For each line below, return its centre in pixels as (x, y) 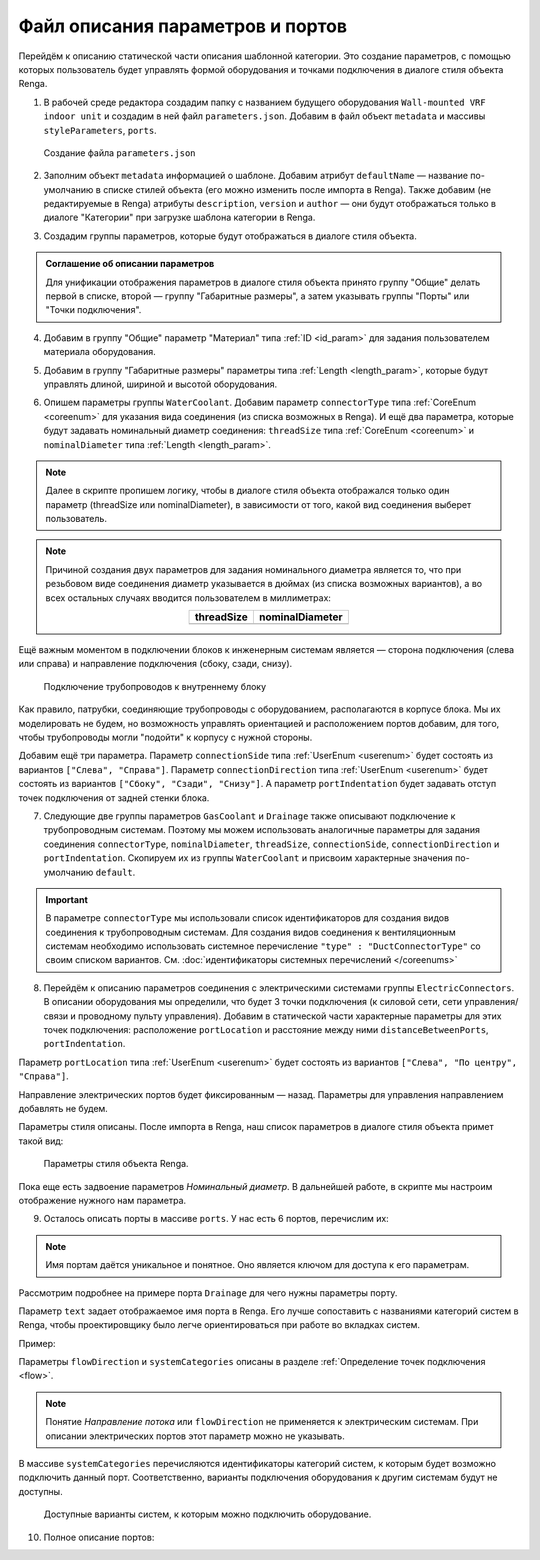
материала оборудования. (100, 352)
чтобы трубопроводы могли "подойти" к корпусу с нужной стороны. (165, 737)
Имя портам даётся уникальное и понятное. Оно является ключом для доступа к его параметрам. (257, 1265)
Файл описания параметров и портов (183, 26)
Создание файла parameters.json (119, 152)
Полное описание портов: (99, 1537)
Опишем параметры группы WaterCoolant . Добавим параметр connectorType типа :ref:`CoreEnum (260, 402)
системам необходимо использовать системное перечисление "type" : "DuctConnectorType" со (263, 946)
